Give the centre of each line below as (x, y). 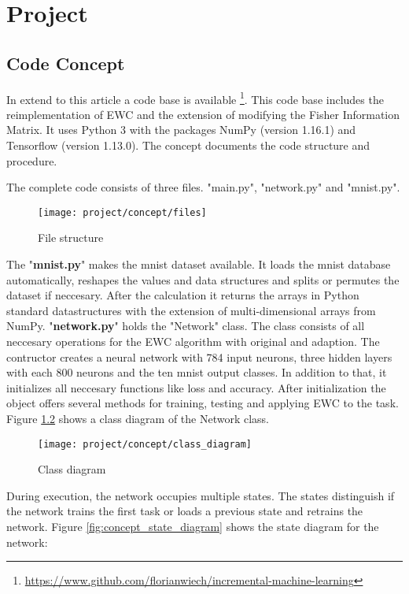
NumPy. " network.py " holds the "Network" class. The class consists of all (186, 326)
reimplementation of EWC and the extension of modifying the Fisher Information (203, 114)
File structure (71, 238)
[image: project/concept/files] (122, 212)
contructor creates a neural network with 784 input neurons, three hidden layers (199, 356)
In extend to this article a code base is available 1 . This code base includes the (195, 98)
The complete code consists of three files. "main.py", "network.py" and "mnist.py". (203, 187)
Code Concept (66, 63)
